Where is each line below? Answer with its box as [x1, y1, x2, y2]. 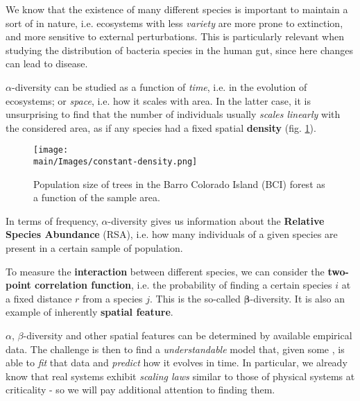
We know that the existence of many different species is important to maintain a [6, 2, 348, 16]
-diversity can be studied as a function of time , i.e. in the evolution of [11, 79, 307, 94]
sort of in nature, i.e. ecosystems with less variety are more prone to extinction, [6, 15, 343, 30]
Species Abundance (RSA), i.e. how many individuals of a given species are [6, 227, 338, 241]
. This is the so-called [149, 291, 241, 305]
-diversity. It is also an [250, 291, 345, 305]
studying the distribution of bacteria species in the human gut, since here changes [6, 42, 354, 57]
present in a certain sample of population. [6, 241, 183, 255]
